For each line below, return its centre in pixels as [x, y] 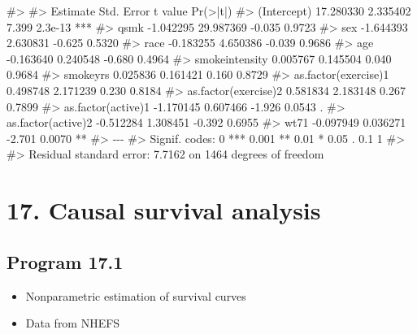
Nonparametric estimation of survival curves [136, 295]
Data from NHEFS [73, 323]
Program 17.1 [65, 261]
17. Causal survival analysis [164, 210]
